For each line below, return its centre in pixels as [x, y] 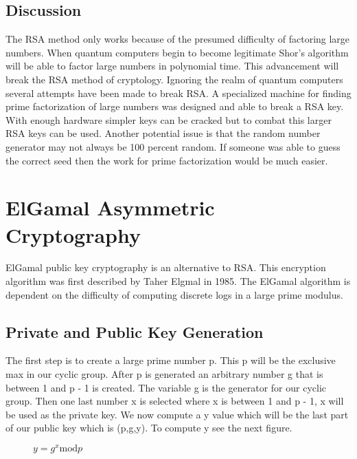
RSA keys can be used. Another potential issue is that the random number [163, 133]
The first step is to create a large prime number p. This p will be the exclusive [171, 360]
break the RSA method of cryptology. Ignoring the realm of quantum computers [174, 79]
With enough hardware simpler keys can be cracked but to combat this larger [169, 119]
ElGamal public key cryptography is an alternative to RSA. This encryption [166, 267]
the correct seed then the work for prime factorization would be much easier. [167, 160]
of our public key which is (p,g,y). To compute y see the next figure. [149, 428]
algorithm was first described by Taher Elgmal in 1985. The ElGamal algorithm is [178, 281]
